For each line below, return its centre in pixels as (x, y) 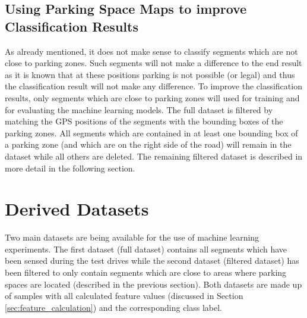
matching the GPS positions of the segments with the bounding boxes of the (144, 121)
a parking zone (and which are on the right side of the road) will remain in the (148, 144)
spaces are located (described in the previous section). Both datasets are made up (153, 284)
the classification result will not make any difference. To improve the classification (153, 86)
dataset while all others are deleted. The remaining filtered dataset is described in (154, 156)
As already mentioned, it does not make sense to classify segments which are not (151, 51)
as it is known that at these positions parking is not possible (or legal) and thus (150, 74)
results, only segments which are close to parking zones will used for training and (152, 97)
